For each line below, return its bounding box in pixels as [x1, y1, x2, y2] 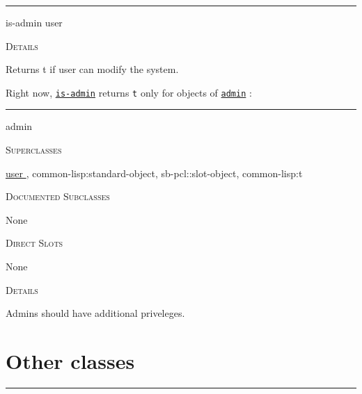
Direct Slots [6, 236, 63, 250]
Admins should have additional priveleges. [6, 306, 185, 320]
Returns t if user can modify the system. [6, 62, 179, 76]
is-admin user [6, 15, 63, 29]
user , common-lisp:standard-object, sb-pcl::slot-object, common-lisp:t [6, 165, 303, 180]
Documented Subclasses [6, 189, 110, 204]
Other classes [6, 346, 135, 375]
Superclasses [6, 142, 62, 157]
